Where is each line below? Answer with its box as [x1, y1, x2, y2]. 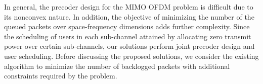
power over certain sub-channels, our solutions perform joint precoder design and [4, 41, 255, 51]
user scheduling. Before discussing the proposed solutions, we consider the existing [4, 50, 259, 61]
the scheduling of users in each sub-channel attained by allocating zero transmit [4, 31, 251, 41]
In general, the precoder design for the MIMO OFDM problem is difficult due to [4, 2, 253, 12]
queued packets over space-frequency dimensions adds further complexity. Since [4, 21, 250, 32]
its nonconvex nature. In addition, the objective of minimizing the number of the [4, 11, 254, 22]
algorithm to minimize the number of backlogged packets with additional [4, 60, 230, 71]
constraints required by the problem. [4, 70, 117, 81]
